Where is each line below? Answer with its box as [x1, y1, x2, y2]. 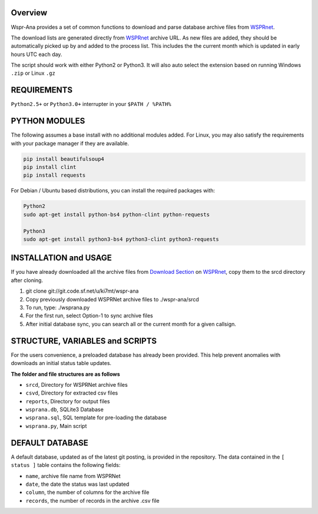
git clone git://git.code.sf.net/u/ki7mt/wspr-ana [25, 287, 139, 294]
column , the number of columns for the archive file [25, 489, 150, 496]
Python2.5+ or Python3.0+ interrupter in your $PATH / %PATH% [11, 101, 171, 108]
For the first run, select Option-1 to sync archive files [25, 312, 153, 319]
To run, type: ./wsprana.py [25, 304, 90, 311]
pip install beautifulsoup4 [23, 155, 104, 162]
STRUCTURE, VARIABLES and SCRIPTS [11, 336, 157, 346]
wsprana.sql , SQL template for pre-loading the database [25, 414, 167, 421]
